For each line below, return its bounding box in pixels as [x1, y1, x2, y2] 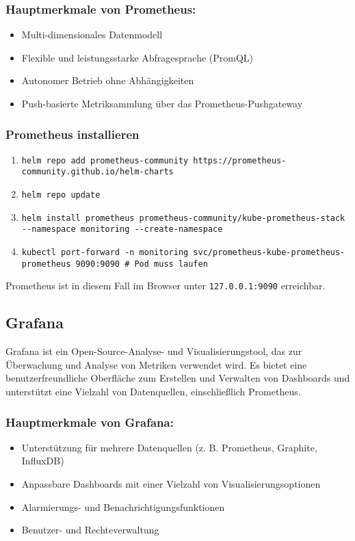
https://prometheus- [193, 155, 287, 166]
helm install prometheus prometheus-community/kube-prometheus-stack [21, 213, 345, 223]
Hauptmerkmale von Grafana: [5, 413, 174, 430]
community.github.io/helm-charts [21, 167, 174, 177]
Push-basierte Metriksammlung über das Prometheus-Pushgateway [21, 96, 303, 110]
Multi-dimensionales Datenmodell [21, 27, 163, 42]
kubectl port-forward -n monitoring [21, 248, 189, 258]
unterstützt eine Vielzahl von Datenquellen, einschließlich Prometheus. [5, 384, 301, 399]
